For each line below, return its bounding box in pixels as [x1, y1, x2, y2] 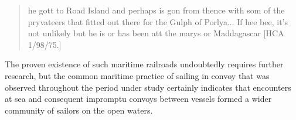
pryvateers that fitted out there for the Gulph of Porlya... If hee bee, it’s [28, 15, 288, 28]
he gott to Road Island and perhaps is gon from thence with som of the [28, 4, 285, 16]
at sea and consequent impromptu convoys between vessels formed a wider [5, 92, 272, 105]
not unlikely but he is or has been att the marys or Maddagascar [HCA [28, 27, 284, 39]
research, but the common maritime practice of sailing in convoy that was [5, 69, 270, 81]
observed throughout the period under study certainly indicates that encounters [5, 81, 291, 93]
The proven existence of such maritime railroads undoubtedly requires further [5, 58, 284, 70]
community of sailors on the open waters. [5, 104, 153, 116]
